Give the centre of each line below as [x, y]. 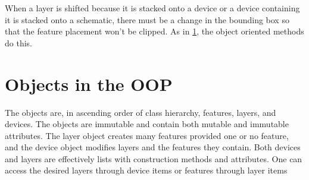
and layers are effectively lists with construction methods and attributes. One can [154, 158]
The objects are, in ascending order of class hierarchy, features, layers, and [141, 112]
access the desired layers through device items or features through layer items [146, 170]
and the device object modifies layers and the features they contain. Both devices [153, 147]
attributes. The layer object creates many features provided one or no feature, [147, 135]
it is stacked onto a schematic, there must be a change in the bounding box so [147, 19]
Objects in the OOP [89, 83]
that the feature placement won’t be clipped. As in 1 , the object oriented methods [154, 31]
